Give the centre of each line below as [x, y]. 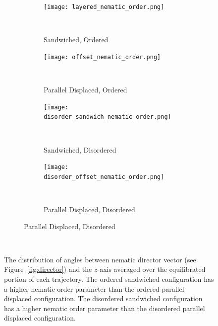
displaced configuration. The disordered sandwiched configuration [103, 298]
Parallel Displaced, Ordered [85, 90]
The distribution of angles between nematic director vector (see [100, 259]
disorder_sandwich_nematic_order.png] [108, 117]
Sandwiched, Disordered [80, 149]
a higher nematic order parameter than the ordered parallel [94, 288]
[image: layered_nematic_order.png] [104, 7]
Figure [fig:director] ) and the [48, 269]
